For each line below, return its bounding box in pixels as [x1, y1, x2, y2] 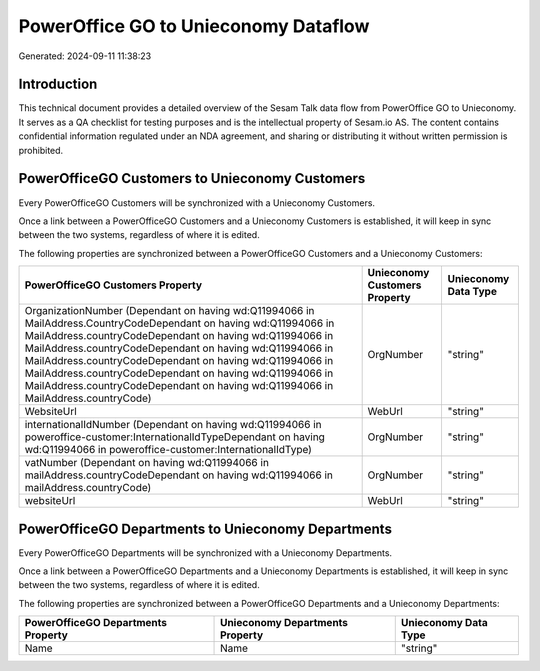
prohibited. [18, 144, 64, 156]
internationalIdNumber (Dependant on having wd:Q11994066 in [24, 418, 322, 432]
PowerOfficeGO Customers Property [24, 278, 203, 292]
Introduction [18, 76, 98, 93]
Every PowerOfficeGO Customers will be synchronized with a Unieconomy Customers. [18, 196, 375, 209]
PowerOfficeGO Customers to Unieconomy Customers [18, 170, 366, 187]
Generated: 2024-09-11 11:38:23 [18, 50, 152, 62]
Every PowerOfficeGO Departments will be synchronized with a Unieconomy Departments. [18, 546, 393, 559]
